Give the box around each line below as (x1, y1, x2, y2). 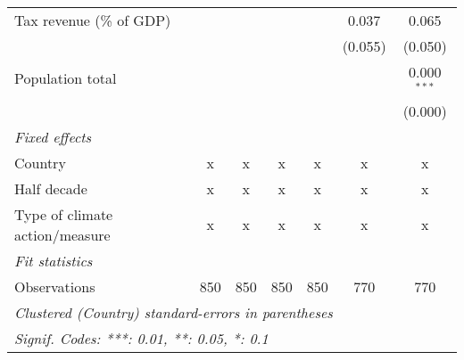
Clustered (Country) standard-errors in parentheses (14, 301, 333, 323)
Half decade (14, 177, 87, 199)
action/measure (14, 224, 111, 245)
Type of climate (14, 203, 113, 225)
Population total (14, 68, 117, 89)
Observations (14, 275, 95, 297)
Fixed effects (14, 126, 92, 147)
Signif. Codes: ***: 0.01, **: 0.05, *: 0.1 (14, 327, 269, 348)
